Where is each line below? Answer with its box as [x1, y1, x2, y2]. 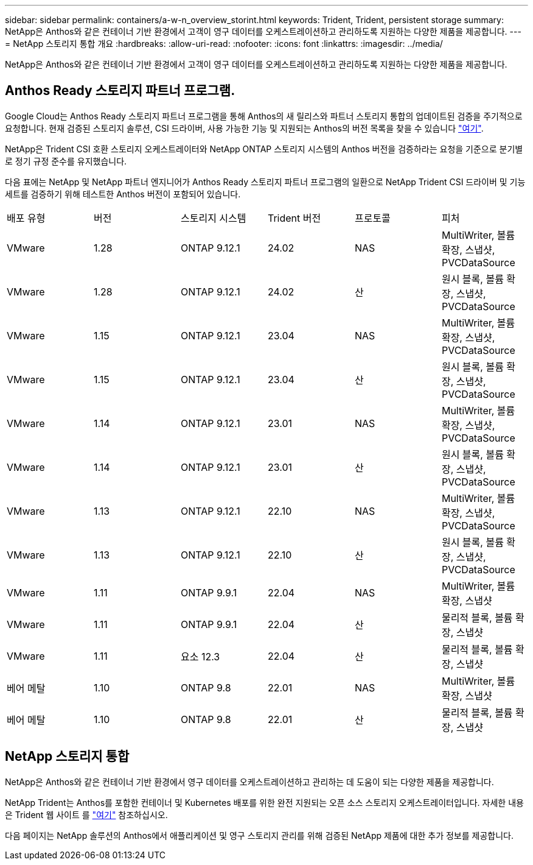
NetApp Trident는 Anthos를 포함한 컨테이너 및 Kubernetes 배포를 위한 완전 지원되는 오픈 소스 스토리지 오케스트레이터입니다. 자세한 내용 [5, 797, 524, 808]
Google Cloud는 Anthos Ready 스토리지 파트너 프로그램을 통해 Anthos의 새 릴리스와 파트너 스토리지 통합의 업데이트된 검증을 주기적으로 [5, 110, 523, 121]
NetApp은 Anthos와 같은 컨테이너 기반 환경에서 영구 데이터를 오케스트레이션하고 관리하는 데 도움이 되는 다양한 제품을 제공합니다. [5, 776, 494, 787]
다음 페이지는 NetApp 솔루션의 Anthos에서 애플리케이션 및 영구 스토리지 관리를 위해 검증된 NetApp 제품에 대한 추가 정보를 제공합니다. [5, 830, 514, 841]
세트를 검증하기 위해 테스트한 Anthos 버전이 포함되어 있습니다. [5, 188, 241, 199]
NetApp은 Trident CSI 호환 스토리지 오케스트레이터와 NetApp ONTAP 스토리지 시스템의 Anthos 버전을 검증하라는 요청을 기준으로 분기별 [5, 143, 523, 154]
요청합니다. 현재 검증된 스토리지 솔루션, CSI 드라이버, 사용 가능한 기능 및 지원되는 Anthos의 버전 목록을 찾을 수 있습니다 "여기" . [5, 122, 484, 133]
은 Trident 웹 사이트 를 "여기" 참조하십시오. [5, 809, 168, 820]
